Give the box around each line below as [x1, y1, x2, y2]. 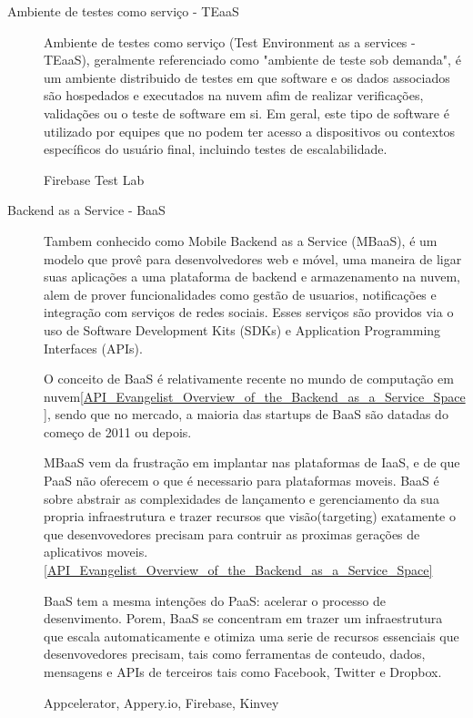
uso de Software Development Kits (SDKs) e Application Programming [44, 320, 441, 339]
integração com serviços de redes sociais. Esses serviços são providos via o [44, 303, 454, 322]
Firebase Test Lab [44, 169, 145, 189]
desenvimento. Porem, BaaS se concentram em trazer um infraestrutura [44, 609, 443, 628]
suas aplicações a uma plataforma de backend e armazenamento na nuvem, [44, 267, 460, 286]
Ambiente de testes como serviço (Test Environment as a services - [44, 32, 416, 51]
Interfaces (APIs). [44, 338, 143, 357]
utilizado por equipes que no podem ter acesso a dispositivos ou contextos [44, 121, 456, 140]
